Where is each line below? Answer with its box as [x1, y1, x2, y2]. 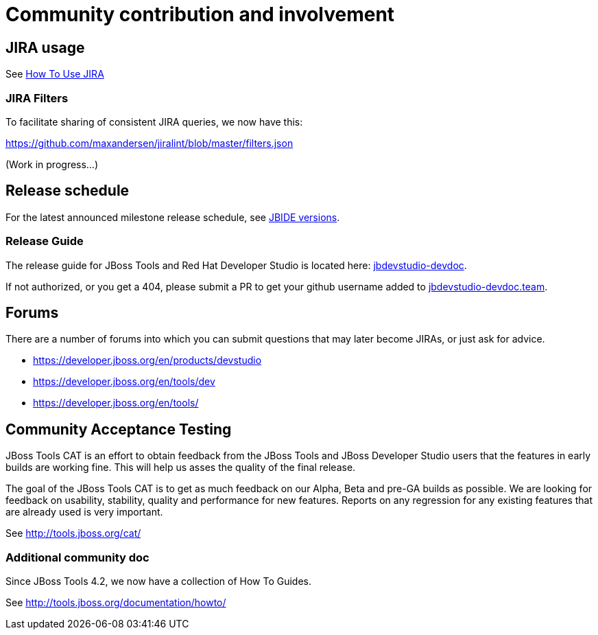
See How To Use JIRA [5, 68, 104, 80]
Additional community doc [5, 550, 149, 564]
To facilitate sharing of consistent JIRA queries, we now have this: [5, 115, 303, 128]
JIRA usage [5, 38, 85, 56]
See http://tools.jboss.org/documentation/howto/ [5, 596, 226, 608]
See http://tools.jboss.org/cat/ [5, 527, 141, 540]
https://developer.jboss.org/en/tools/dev [33, 376, 215, 388]
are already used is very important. [5, 506, 163, 518]
